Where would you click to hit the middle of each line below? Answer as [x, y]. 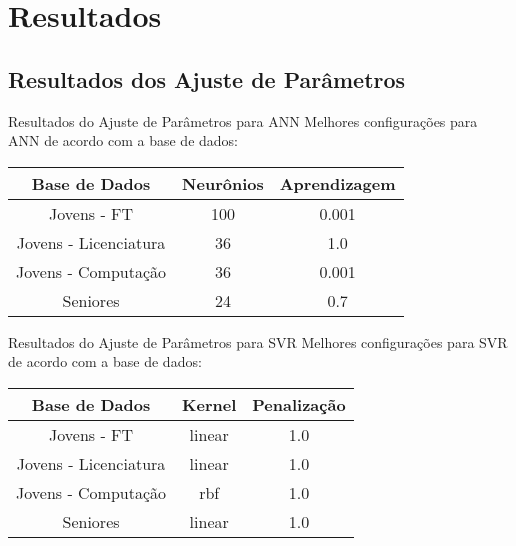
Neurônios [223, 183]
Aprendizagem [337, 183]
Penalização [299, 404]
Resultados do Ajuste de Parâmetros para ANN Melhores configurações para [243, 120]
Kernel [209, 404]
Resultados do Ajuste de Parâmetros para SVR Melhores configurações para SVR [258, 341]
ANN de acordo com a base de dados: [123, 140]
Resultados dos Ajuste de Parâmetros [207, 78]
